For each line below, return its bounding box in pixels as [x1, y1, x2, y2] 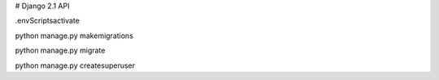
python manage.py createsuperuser [15, 61, 136, 70]
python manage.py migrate [15, 45, 106, 56]
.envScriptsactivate [15, 16, 80, 26]
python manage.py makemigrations [15, 31, 134, 40]
